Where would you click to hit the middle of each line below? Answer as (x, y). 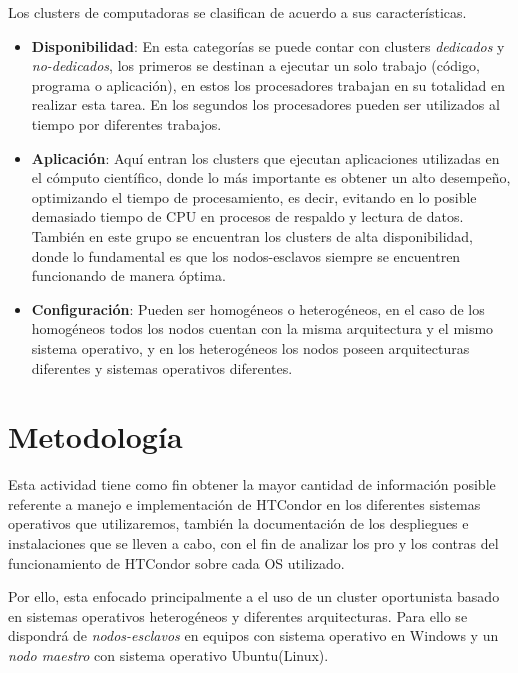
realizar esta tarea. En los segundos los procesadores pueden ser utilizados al (265, 104)
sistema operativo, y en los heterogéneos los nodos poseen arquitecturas (250, 347)
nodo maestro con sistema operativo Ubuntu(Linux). (168, 654)
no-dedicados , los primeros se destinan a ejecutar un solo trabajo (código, (255, 65)
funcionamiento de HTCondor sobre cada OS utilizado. (176, 562)
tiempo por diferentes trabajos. (126, 123)
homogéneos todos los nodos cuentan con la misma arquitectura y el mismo (262, 328)
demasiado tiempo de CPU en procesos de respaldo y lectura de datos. (247, 216)
